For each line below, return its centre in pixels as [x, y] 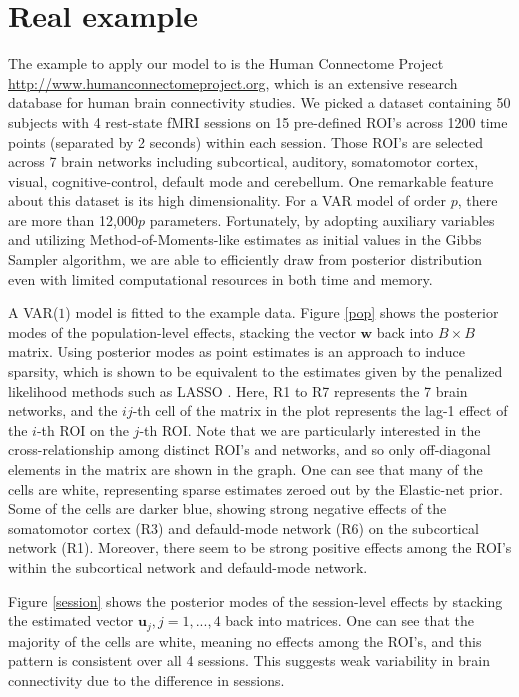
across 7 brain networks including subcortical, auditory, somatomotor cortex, [243, 161]
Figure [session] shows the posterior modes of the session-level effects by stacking [255, 600]
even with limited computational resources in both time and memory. [220, 278]
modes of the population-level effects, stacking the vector [182, 331]
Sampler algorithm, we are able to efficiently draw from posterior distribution [245, 259]
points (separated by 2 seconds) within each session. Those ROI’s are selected [246, 141]
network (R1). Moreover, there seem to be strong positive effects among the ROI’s [260, 547]
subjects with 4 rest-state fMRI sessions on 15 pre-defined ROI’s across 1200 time [258, 121]
